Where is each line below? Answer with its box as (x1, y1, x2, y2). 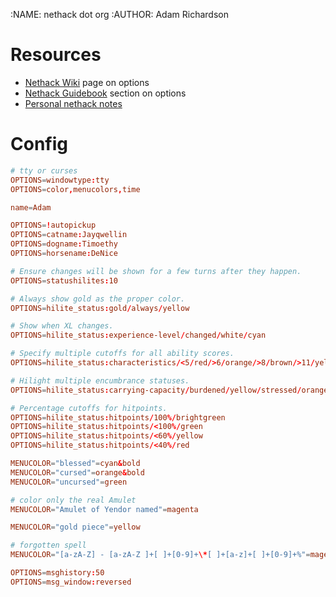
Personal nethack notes (24, 97, 123, 109)
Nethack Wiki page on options (24, 76, 150, 88)
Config (10, 133, 68, 156)
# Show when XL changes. (10, 321, 114, 331)
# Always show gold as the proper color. (10, 294, 186, 304)
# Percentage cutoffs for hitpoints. (10, 403, 168, 413)
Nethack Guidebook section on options (24, 87, 187, 99)
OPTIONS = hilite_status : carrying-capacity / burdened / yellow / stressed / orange (10, 385, 329, 395)
